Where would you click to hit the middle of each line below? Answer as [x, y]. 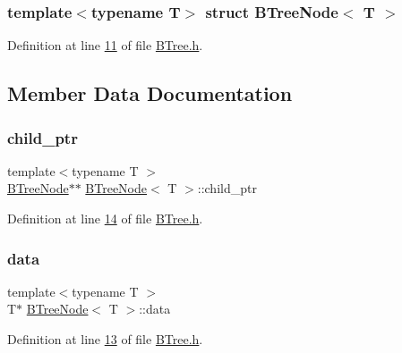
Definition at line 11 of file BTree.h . [105, 45]
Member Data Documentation [150, 93]
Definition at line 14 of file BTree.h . [105, 218]
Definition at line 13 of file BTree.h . [105, 339]
